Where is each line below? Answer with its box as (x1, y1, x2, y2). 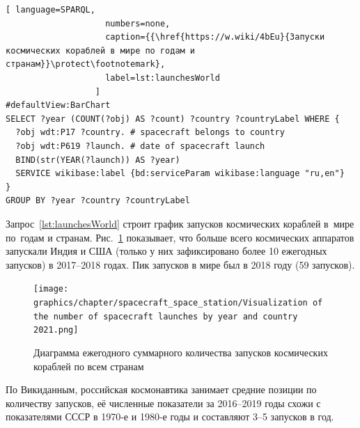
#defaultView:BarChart (6, 100, 111, 111)
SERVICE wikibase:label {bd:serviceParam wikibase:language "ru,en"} (15, 168, 345, 179)
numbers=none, (105, 18, 171, 29)
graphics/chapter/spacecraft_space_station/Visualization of (33, 297, 323, 308)
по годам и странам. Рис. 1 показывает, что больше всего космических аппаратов (6, 230, 354, 244)
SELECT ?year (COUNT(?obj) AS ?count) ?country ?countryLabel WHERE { (6, 113, 340, 124)
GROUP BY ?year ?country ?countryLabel (6, 196, 190, 206)
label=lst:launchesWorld (105, 72, 220, 83)
